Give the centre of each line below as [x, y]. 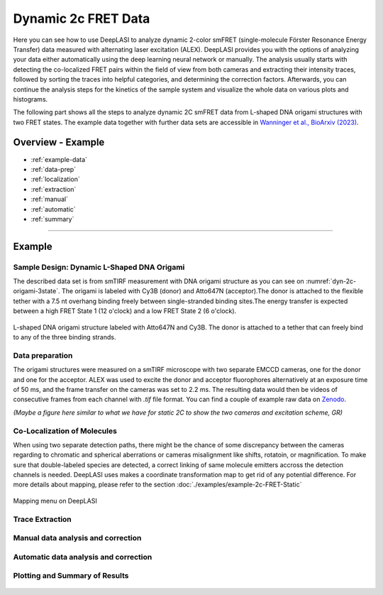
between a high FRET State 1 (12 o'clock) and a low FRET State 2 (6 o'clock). [125, 311]
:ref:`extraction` [54, 189]
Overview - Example [59, 142]
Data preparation [43, 355]
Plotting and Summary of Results [71, 576]
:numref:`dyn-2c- [331, 281]
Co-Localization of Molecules [65, 431]
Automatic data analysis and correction [83, 557]
